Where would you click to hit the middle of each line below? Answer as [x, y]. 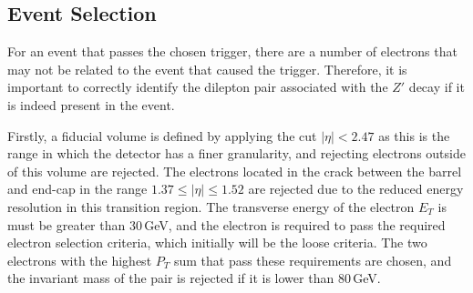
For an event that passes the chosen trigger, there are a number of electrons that [232, 51]
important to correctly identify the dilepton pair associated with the [198, 87]
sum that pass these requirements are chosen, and [313, 260]
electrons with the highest [80, 260]
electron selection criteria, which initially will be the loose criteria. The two [217, 242]
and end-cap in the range [77, 189]
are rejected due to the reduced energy [356, 189]
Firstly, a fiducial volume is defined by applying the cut [162, 135]
